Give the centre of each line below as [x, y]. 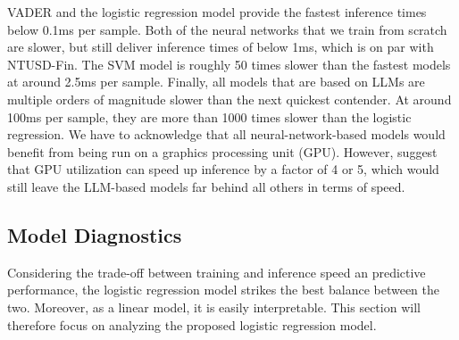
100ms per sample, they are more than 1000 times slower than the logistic [209, 116]
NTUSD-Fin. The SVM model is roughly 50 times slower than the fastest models [229, 64]
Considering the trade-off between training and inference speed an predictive [217, 272]
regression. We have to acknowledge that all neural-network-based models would [226, 134]
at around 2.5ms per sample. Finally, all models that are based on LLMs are [216, 82]
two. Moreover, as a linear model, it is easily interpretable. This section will [214, 307]
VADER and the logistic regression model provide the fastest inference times [217, 12]
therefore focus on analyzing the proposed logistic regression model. [192, 324]
